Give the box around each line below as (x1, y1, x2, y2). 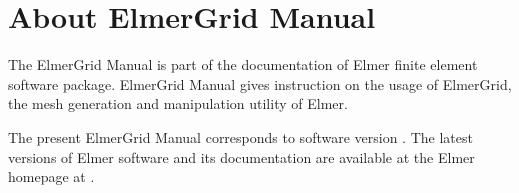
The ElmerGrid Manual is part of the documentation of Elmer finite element (8, 54, 478, 75)
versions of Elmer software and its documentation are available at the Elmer (8, 146, 475, 167)
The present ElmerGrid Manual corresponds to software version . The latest (8, 126, 473, 147)
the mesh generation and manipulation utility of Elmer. (8, 93, 348, 114)
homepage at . (8, 166, 95, 187)
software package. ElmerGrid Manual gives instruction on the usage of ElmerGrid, (8, 73, 512, 94)
